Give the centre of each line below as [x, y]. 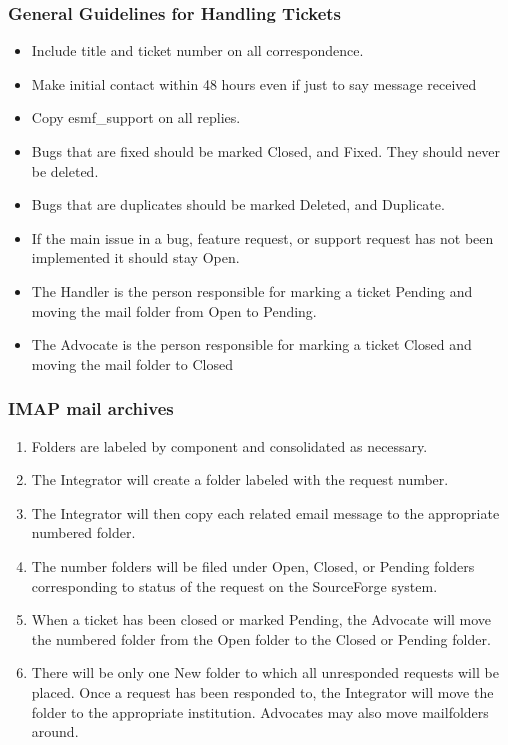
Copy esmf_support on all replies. [136, 117]
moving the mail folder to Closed [132, 363]
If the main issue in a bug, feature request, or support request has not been [262, 237]
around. [55, 731]
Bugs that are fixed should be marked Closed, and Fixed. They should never [266, 151]
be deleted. [65, 170]
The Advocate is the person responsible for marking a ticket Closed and [251, 344]
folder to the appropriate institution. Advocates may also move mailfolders [260, 711]
